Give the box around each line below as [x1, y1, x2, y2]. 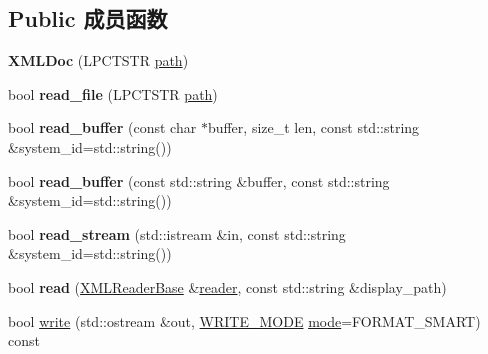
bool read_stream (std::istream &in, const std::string [8, 223, 346, 244]
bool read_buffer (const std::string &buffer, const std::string [8, 170, 390, 191]
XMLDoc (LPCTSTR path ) [8, 50, 189, 71]
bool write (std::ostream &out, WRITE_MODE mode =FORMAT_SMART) [8, 310, 481, 331]
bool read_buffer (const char [8, 117, 197, 138]
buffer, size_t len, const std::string [207, 117, 420, 138]
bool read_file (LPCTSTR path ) [8, 83, 218, 104]
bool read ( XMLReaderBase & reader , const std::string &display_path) [8, 276, 447, 297]
